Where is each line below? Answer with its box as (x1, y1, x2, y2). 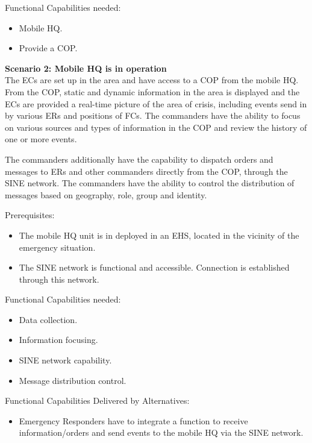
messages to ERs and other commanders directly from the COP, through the (5, 165, 288, 177)
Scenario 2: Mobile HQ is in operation (5, 61, 167, 74)
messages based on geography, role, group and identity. (5, 188, 207, 201)
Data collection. (19, 313, 78, 325)
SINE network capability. (19, 354, 112, 366)
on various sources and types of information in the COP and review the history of (5, 121, 307, 133)
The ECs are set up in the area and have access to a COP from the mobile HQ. (5, 74, 299, 86)
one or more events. (5, 133, 77, 145)
